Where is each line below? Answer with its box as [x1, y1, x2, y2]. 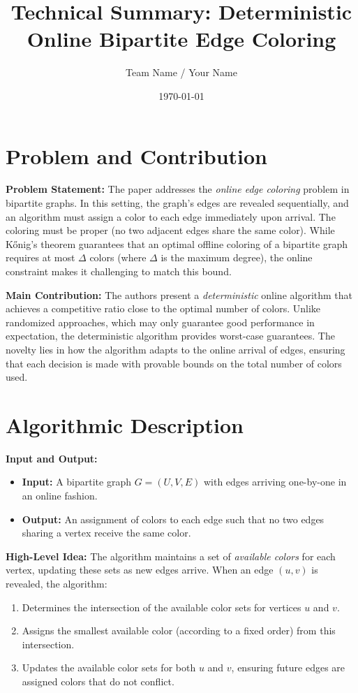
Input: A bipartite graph [22, 474, 131, 489]
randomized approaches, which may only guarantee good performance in [6, 314, 315, 329]
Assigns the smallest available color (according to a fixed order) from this [22, 623, 336, 638]
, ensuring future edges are [231, 660, 345, 675]
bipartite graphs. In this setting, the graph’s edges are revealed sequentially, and [6, 196, 349, 210]
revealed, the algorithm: [6, 576, 107, 591]
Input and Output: [6, 451, 98, 465]
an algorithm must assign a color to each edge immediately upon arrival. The [6, 209, 336, 224]
